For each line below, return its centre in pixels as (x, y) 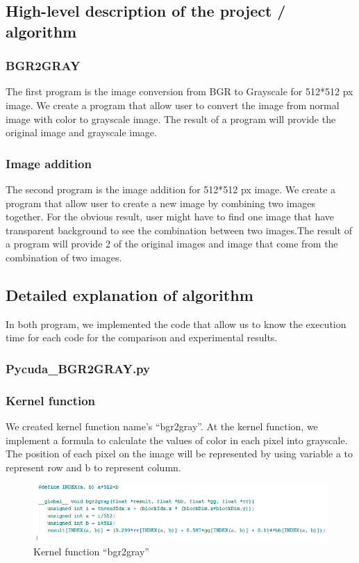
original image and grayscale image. (81, 132)
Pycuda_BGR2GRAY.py (78, 368)
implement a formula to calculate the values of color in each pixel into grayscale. (177, 440)
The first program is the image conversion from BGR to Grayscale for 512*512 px (179, 91)
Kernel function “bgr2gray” (91, 552)
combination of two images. (64, 257)
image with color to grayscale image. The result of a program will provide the (171, 119)
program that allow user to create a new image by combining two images (160, 203)
